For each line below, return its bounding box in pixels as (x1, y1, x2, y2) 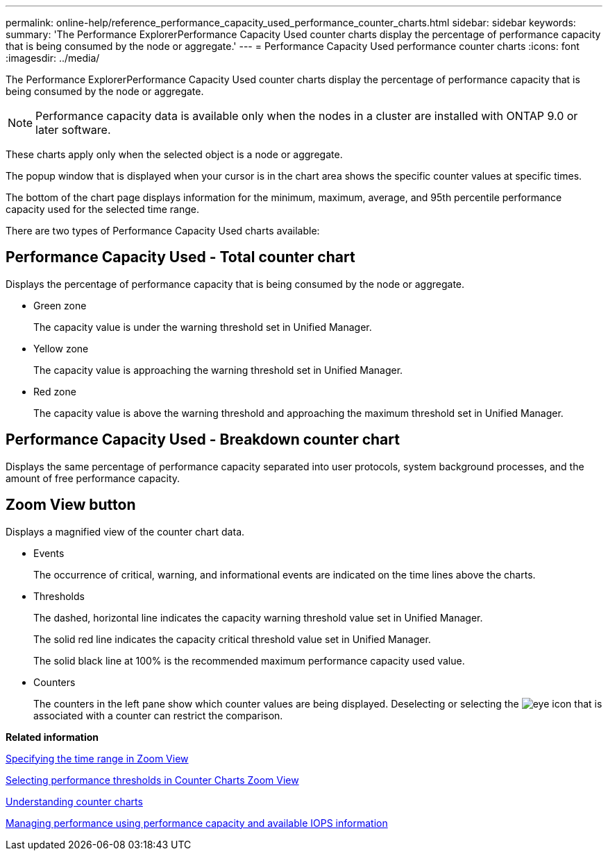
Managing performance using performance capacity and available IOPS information (6, 816, 388, 829)
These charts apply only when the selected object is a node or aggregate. (6, 148, 343, 160)
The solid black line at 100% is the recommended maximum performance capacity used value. (33, 654, 465, 667)
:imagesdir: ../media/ (6, 52, 100, 64)
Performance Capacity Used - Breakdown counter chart (6, 431, 400, 449)
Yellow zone (33, 342, 89, 354)
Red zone (33, 385, 76, 397)
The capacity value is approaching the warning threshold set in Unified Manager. (33, 363, 403, 376)
